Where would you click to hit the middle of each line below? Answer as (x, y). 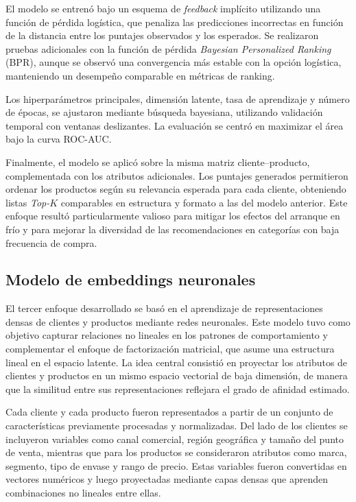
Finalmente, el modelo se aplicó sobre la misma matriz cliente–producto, (158, 162)
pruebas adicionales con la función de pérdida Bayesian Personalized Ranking (168, 48)
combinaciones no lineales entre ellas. (83, 493)
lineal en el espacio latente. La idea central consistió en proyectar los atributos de (177, 362)
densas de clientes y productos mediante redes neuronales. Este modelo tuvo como (178, 321)
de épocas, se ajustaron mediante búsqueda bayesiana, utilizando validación (164, 112)
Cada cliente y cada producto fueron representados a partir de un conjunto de (169, 412)
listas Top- (28, 202)
